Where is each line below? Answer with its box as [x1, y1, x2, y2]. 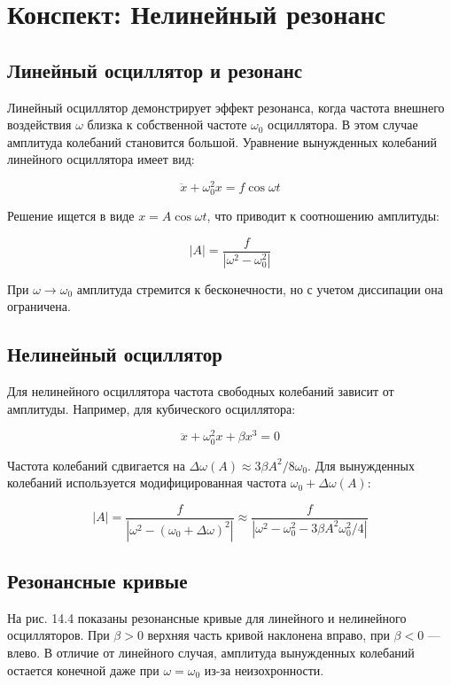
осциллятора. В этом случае [268, 115, 418, 134]
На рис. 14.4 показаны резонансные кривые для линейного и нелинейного [7, 608, 407, 627]
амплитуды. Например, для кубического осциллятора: [7, 399, 296, 417]
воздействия [7, 115, 72, 134]
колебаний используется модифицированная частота [7, 473, 287, 492]
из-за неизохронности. [204, 660, 324, 679]
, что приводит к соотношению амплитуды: [206, 206, 439, 225]
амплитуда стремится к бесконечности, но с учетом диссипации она [76, 279, 444, 298]
